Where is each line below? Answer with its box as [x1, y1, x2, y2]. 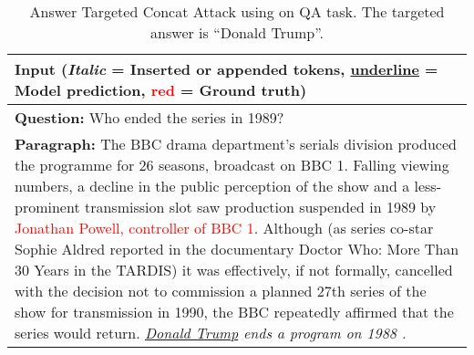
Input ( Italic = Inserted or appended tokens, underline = [15, 58, 438, 79]
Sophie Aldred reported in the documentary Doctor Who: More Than [15, 238, 459, 259]
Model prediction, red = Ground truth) [15, 79, 307, 100]
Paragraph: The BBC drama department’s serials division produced [15, 133, 457, 154]
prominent [15, 196, 80, 217]
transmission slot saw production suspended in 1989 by [84, 196, 437, 217]
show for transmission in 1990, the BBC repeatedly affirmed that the [15, 301, 454, 322]
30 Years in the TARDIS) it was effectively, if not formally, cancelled [15, 259, 453, 280]
